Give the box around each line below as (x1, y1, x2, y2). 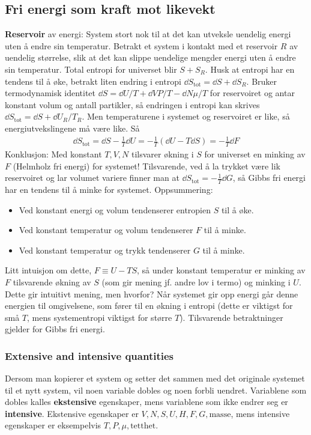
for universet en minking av (204, 147, 306, 160)
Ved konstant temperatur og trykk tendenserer (19, 243, 191, 256)
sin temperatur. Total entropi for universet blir (5, 62, 177, 75)
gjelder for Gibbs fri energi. (5, 323, 105, 335)
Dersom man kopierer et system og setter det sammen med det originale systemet (5, 372, 305, 385)
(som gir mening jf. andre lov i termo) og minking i (101, 275, 291, 288)
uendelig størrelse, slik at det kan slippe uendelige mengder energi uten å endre (5, 51, 296, 64)
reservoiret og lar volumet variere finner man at (5, 171, 180, 184)
